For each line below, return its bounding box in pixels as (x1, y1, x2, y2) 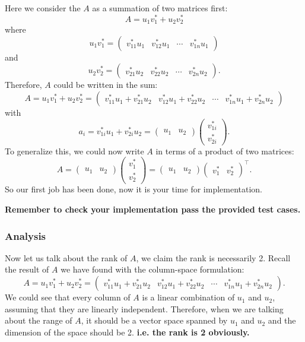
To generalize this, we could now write (5, 144, 144, 157)
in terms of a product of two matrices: (155, 144, 294, 157)
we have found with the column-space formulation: (61, 263, 244, 275)
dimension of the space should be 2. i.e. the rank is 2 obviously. (5, 325, 250, 338)
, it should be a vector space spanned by (81, 314, 228, 327)
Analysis (5, 228, 46, 243)
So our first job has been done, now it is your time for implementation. (5, 183, 263, 195)
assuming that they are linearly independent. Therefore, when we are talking (5, 302, 284, 315)
